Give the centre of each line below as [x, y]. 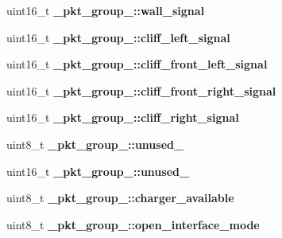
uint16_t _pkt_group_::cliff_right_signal [123, 117]
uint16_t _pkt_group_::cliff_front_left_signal [137, 64]
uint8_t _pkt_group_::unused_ [95, 144]
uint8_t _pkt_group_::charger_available [120, 198]
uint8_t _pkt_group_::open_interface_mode [133, 224]
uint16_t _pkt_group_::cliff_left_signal [118, 37]
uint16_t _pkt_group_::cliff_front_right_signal [141, 90]
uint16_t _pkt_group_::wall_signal [106, 10]
